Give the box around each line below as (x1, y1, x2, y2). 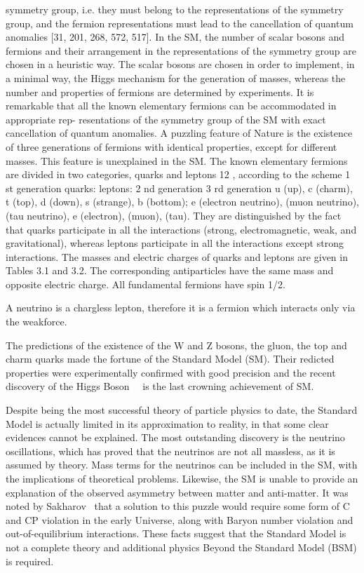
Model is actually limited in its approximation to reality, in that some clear (6, 416, 329, 431)
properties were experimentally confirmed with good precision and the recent (6, 365, 336, 379)
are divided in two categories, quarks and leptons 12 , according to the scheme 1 (6, 167, 351, 182)
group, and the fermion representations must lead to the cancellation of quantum (6, 15, 353, 30)
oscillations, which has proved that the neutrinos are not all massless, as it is (6, 443, 335, 458)
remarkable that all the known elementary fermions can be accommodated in (6, 98, 337, 113)
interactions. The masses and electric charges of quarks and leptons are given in (6, 249, 348, 264)
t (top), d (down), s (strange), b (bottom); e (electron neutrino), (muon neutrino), (6, 194, 359, 209)
